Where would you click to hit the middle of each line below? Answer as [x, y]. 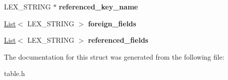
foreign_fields [112, 23]
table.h [15, 73]
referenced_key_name [98, 6]
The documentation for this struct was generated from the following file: [114, 56]
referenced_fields [118, 40]
